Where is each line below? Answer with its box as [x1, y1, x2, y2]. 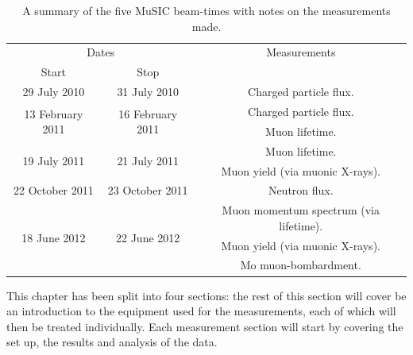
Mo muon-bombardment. [240, 257, 361, 273]
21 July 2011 [117, 152, 179, 169]
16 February [118, 105, 178, 122]
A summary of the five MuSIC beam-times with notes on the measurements [22, 2, 391, 18]
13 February [24, 105, 83, 122]
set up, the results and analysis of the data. [6, 334, 218, 350]
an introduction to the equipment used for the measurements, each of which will [6, 303, 396, 319]
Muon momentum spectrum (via [222, 202, 380, 218]
